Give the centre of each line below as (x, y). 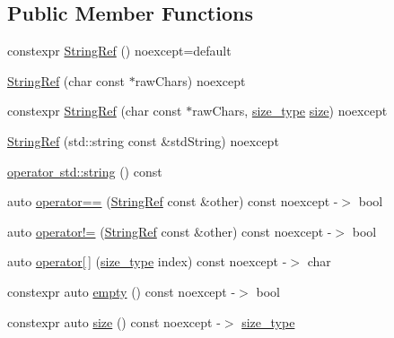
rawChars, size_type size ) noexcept (290, 111)
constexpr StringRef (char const (95, 111)
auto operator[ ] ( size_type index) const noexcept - (147, 261)
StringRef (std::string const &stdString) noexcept (143, 140)
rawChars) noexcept (190, 80)
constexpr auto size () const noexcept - (114, 321)
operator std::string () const (85, 171)
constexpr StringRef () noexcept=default (119, 51)
